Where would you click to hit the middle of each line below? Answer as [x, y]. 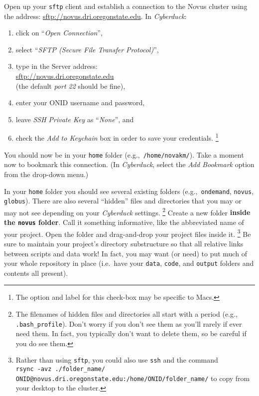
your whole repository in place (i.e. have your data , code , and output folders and [129, 263]
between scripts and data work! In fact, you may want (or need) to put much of [126, 253]
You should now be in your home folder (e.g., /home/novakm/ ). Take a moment [124, 154]
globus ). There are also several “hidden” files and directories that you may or [123, 201]
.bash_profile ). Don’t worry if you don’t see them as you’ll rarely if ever [129, 323]
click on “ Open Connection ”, [59, 33]
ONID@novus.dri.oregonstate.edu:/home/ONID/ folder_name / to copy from [133, 378]
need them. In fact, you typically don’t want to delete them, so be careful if [131, 333]
